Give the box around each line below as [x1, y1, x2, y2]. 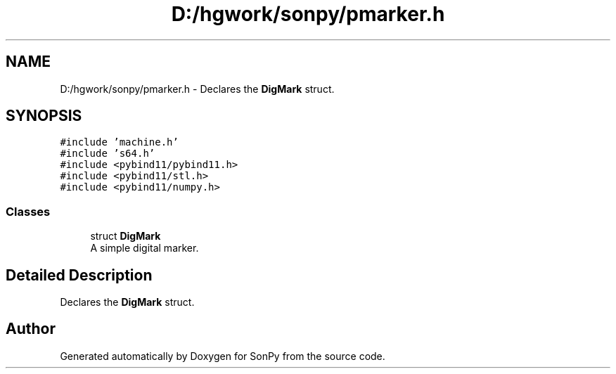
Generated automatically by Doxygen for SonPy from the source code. [60, 349, 385, 362]
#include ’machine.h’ [60, 136, 179, 148]
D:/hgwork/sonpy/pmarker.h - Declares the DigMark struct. [60, 82, 335, 95]
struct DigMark [90, 230, 161, 243]
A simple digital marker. [90, 242, 199, 254]
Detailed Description [6, 266, 153, 284]
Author [6, 320, 56, 338]
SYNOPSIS [6, 107, 82, 125]
